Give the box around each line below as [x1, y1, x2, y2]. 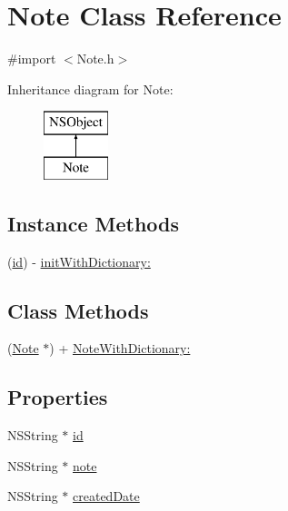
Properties [7, 383, 108, 411]
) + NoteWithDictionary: [49, 339, 191, 358]
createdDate [73, 486, 140, 506]
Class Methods [7, 296, 149, 324]
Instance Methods [7, 209, 179, 237]
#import [7, 49, 56, 68]
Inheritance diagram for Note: [7, 79, 174, 98]
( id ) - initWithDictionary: [7, 251, 151, 270]
